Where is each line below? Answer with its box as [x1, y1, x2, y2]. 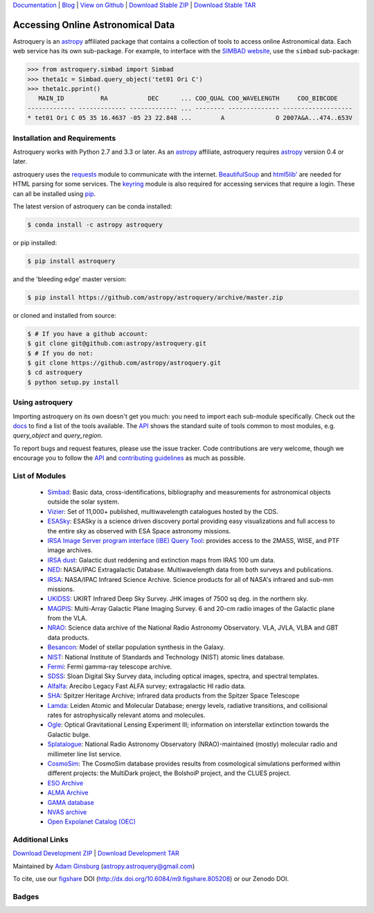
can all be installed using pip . [12, 189, 96, 197]
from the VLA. [47, 614, 88, 623]
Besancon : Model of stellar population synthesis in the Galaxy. [47, 643, 225, 651]
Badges [12, 892, 39, 901]
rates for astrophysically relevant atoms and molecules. [47, 711, 206, 719]
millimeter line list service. [47, 750, 122, 758]
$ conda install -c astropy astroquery [27, 220, 163, 229]
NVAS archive [47, 808, 87, 816]
